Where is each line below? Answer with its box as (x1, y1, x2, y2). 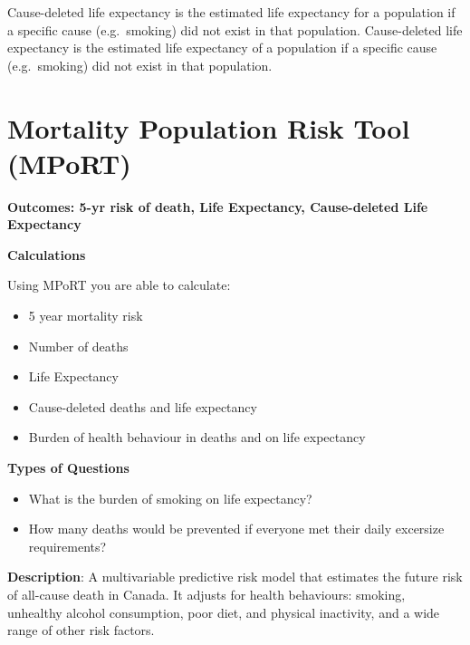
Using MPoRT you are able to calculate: (7, 275, 231, 294)
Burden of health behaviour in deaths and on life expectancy (28, 428, 366, 447)
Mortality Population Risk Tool (7, 109, 410, 146)
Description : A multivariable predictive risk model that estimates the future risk (7, 567, 463, 586)
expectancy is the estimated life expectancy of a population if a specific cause (7, 38, 437, 57)
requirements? (28, 536, 107, 555)
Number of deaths (28, 336, 129, 355)
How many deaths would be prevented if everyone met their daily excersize (28, 519, 445, 538)
